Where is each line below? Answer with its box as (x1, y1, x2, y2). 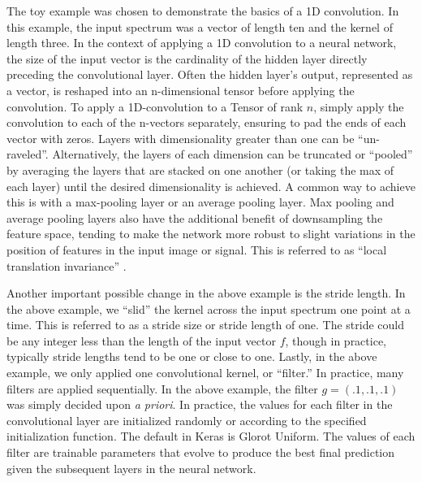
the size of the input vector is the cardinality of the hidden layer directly (6, 50, 368, 67)
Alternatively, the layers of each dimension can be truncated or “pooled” (52, 145, 413, 163)
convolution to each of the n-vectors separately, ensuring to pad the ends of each (6, 114, 407, 131)
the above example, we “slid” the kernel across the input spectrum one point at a (6, 300, 411, 317)
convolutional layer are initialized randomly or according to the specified (6, 411, 367, 428)
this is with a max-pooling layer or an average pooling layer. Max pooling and (6, 193, 394, 211)
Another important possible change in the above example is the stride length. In (6, 284, 406, 302)
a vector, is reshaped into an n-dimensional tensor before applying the (6, 81, 355, 98)
